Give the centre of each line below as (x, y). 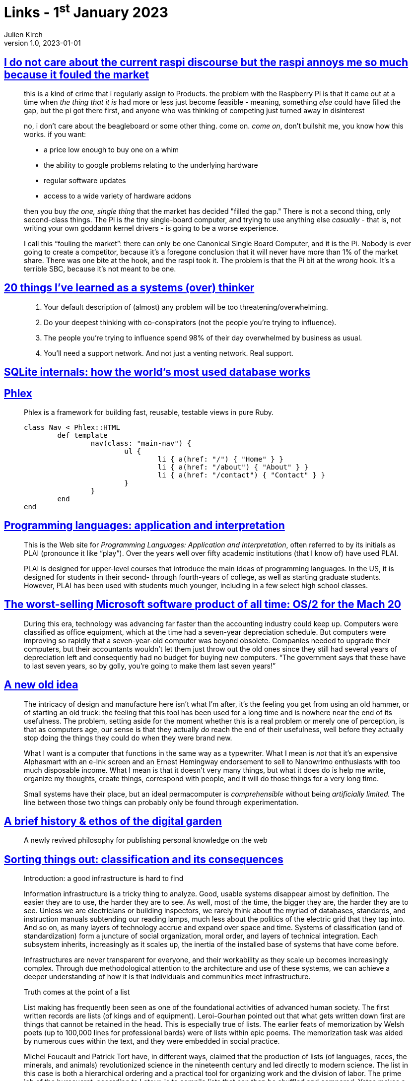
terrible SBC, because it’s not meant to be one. (100, 269)
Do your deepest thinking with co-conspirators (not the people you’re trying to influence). (190, 322)
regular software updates (85, 180)
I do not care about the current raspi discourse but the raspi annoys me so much (206, 62)
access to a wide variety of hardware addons (117, 196)
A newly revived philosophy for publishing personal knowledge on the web (146, 840)
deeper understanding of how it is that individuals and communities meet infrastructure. (167, 977)
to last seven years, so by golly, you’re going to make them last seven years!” (150, 666)
